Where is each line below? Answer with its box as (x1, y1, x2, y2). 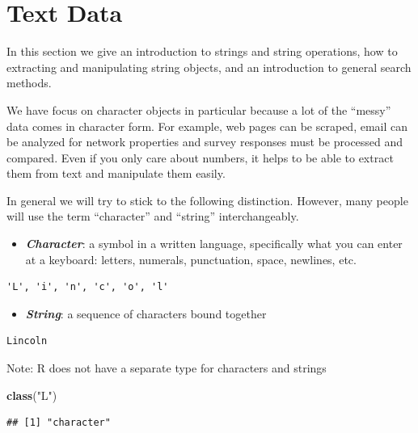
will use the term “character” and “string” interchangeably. (6, 208, 299, 225)
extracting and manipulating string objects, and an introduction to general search (6, 58, 412, 75)
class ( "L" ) (6, 386, 57, 403)
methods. (6, 74, 52, 91)
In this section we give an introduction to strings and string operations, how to (6, 43, 398, 60)
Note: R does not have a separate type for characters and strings (6, 359, 327, 376)
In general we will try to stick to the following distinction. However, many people (6, 191, 408, 208)
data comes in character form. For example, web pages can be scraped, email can (6, 117, 408, 134)
